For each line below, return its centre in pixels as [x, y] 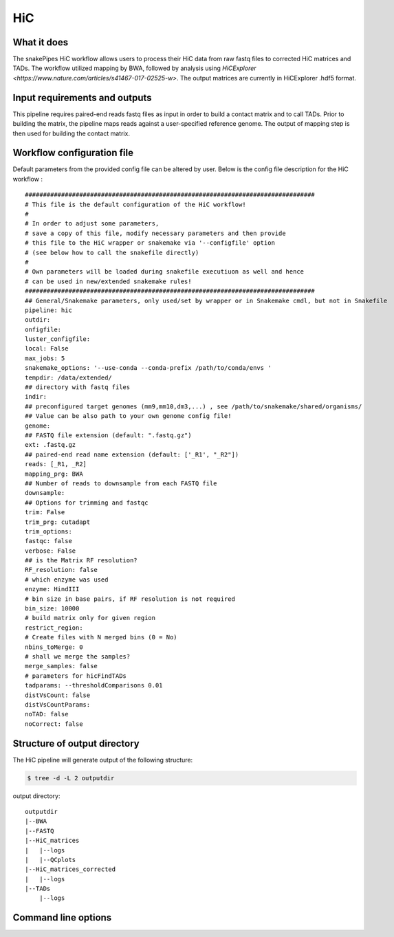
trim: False [45, 512]
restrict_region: [54, 628]
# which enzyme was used [67, 580]
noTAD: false [47, 714]
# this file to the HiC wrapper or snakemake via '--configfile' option [150, 243]
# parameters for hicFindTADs [76, 676]
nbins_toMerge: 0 [54, 647]
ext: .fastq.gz [51, 445]
